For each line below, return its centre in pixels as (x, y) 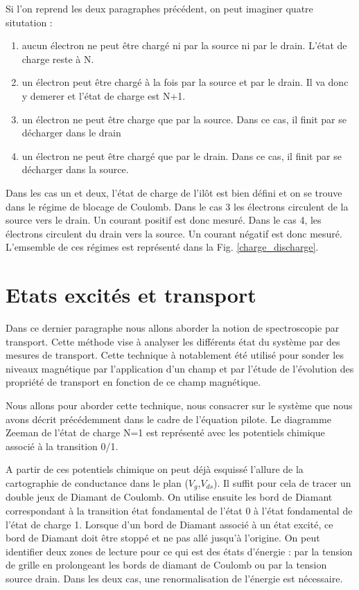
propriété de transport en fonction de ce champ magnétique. (133, 382)
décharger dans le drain (71, 133)
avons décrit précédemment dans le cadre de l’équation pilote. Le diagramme (168, 419)
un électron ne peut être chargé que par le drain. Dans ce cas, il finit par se (182, 155)
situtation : (29, 22)
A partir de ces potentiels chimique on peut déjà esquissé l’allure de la (155, 469)
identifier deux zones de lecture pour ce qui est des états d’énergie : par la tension (179, 551)
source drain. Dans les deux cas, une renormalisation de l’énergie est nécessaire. (174, 578)
